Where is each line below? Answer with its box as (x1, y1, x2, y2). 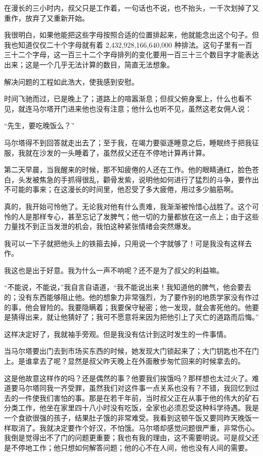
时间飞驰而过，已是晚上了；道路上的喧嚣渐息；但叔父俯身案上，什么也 (4, 93, 238, 104)
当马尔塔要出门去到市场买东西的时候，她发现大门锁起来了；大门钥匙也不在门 (4, 346, 259, 356)
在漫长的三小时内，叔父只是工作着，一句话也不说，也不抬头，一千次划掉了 (4, 3, 252, 13)
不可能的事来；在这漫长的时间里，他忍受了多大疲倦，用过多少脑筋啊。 (4, 184, 238, 195)
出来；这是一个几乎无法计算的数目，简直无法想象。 (4, 59, 174, 69)
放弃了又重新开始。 (25, 12, 89, 23)
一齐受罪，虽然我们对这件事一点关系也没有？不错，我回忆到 (53, 383, 252, 393)
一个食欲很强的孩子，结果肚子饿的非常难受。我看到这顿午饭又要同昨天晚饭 (4, 412, 252, 423)
